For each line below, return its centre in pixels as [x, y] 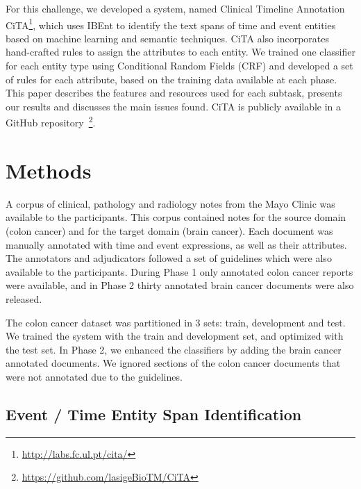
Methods [49, 170]
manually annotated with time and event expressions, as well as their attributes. [176, 244]
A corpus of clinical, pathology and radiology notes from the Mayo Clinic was [170, 203]
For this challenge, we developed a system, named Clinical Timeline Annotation [175, 8]
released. [24, 298]
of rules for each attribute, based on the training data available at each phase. [171, 79]
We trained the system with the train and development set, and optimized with [175, 336]
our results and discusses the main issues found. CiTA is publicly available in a [174, 106]
